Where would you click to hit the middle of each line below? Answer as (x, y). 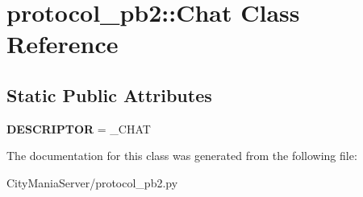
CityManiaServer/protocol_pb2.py (92, 182)
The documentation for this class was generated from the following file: (182, 156)
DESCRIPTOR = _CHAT (79, 128)
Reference (63, 44)
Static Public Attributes (109, 94)
